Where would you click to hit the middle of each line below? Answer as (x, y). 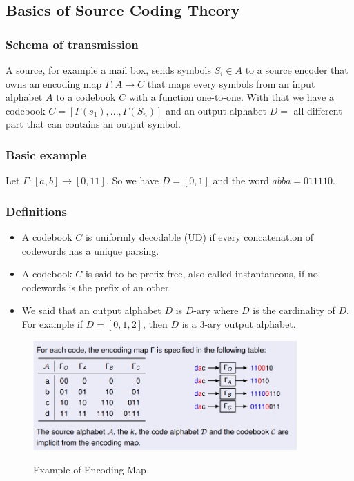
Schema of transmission (72, 44)
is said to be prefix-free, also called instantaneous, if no (201, 274)
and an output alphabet (216, 110)
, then (155, 323)
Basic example (46, 154)
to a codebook (86, 97)
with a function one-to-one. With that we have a (231, 97)
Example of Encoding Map (90, 469)
